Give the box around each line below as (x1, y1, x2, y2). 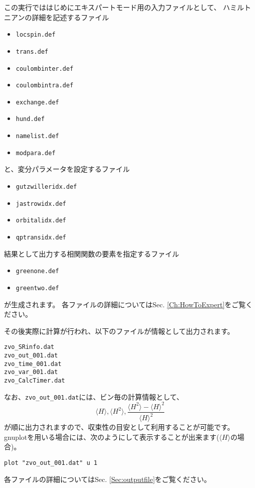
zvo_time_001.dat (4, 360, 62, 368)
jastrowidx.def (16, 200, 67, 207)
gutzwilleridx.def (16, 183, 77, 191)
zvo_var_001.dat (4, 369, 58, 376)
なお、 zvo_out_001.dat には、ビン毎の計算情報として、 (4, 391, 184, 402)
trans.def (16, 48, 49, 55)
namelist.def (16, 133, 59, 140)
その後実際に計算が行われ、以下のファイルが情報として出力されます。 (4, 325, 234, 336)
